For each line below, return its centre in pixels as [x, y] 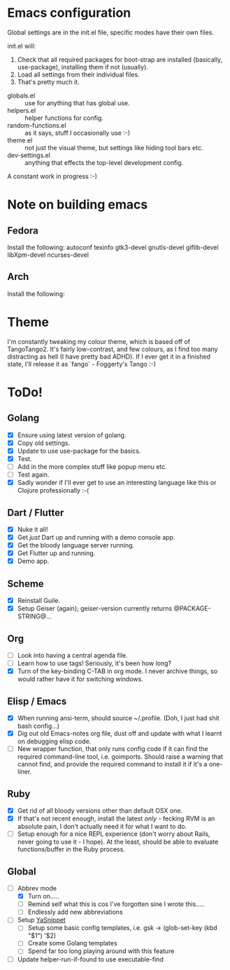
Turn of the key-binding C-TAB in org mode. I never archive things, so [117, 671]
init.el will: [22, 46]
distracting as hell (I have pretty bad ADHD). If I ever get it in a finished [109, 357]
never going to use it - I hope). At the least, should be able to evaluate [118, 842]
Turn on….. [43, 896]
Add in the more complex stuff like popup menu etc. [92, 466]
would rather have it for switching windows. [80, 679]
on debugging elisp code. [54, 741]
